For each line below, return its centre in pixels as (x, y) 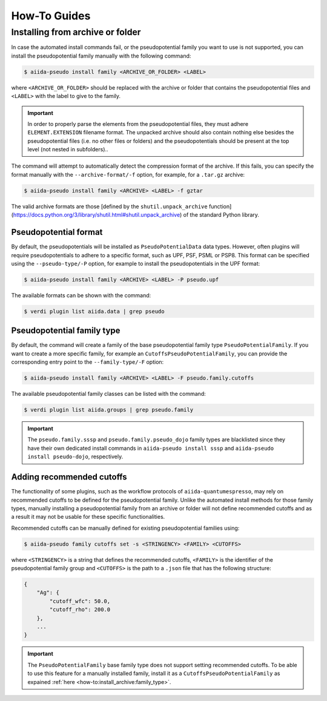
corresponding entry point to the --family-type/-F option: (88, 362)
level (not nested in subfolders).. (68, 150)
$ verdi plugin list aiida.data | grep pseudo (94, 311)
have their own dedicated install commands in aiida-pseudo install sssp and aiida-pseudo (151, 448)
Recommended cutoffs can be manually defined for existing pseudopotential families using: (125, 528)
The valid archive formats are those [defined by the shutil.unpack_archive (110, 206)
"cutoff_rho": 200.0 (80, 610)
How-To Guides (51, 16)
